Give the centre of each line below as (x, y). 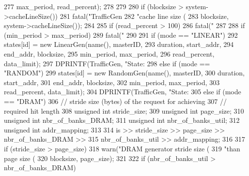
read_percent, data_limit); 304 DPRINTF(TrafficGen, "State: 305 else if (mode (123, 92)
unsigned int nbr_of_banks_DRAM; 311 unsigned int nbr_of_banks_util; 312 (122, 120)
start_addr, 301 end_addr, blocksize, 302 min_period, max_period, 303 (112, 82)
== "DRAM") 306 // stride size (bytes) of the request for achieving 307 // (116, 101)
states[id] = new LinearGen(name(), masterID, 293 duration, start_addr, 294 (119, 44)
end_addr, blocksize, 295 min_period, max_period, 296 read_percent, (109, 53)
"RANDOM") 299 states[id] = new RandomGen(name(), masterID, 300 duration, (124, 73)
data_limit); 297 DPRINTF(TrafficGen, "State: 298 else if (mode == (107, 63)
